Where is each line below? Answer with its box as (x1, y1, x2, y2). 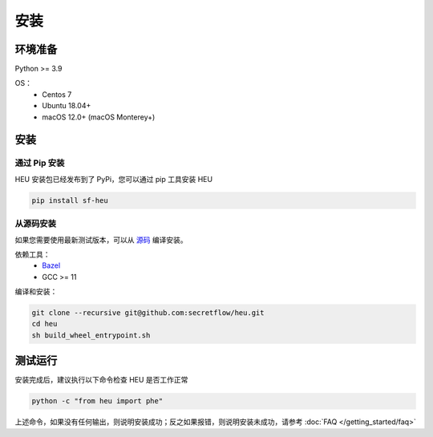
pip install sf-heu (31, 196, 108, 204)
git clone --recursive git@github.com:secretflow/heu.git (31, 309, 265, 318)
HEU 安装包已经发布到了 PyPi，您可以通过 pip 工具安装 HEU (14, 174, 212, 184)
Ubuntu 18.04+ (42, 101, 91, 111)
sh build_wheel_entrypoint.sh (31, 330, 151, 340)
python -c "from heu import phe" (31, 397, 164, 406)
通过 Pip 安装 (14, 157, 65, 168)
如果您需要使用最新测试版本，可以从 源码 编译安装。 (14, 235, 188, 245)
